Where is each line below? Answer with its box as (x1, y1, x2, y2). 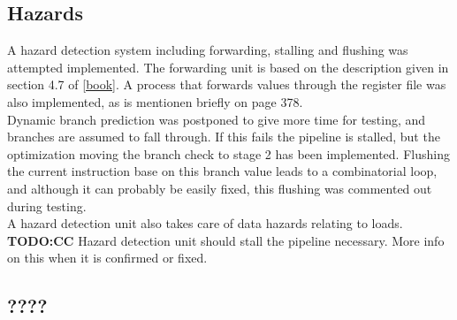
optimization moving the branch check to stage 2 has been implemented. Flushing (7, 144, 450, 163)
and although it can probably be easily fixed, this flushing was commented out (7, 179, 432, 197)
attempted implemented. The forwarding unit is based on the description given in (7, 57, 449, 76)
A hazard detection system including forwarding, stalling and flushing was (7, 41, 408, 59)
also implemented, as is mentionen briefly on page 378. (7, 92, 303, 110)
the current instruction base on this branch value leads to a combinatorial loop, (7, 162, 438, 180)
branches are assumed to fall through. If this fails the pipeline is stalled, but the (7, 127, 440, 146)
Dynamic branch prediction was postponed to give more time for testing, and (7, 110, 426, 128)
